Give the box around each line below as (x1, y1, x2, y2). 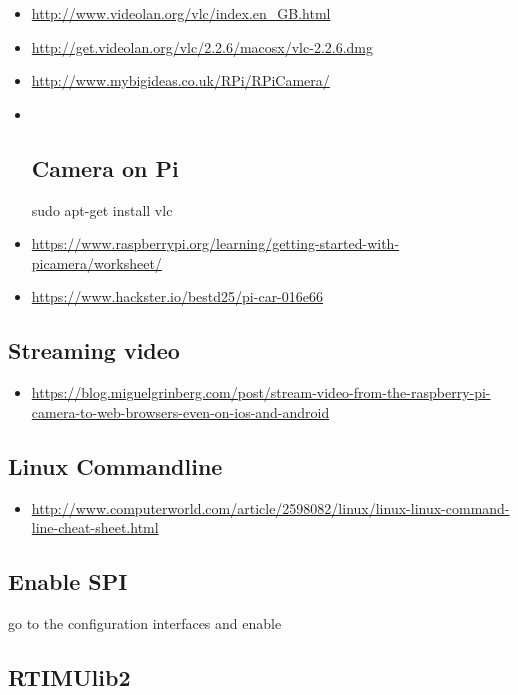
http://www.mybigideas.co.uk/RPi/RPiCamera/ (31, 70, 330, 91)
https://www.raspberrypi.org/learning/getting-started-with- (31, 233, 400, 254)
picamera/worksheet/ (31, 252, 162, 273)
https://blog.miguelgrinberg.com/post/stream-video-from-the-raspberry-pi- (31, 382, 491, 403)
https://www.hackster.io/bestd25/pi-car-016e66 (31, 286, 323, 307)
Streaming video (8, 335, 180, 366)
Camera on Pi (31, 152, 179, 183)
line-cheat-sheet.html (31, 517, 159, 538)
